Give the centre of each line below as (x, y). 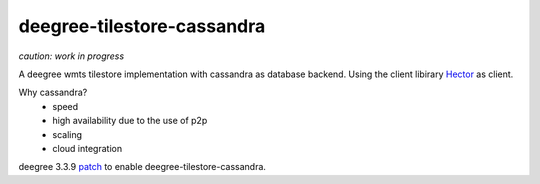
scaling (67, 134)
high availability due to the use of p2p (130, 121)
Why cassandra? (53, 92)
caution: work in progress (71, 56)
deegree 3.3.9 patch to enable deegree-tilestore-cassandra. (142, 167)
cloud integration (87, 148)
